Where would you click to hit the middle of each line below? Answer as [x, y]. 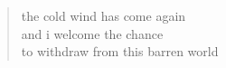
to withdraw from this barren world [120, 51]
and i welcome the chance [92, 33]
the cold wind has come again [104, 15]
